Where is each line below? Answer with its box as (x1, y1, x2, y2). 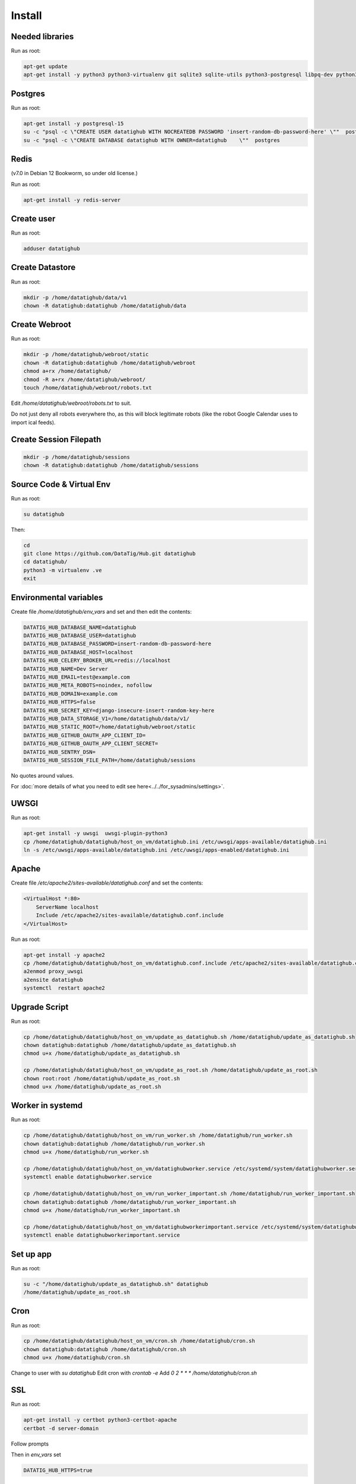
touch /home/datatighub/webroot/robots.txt (23, 384, 152, 391)
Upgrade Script (11, 1002, 69, 1012)
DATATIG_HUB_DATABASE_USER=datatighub (23, 632, 136, 639)
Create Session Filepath (11, 434, 101, 445)
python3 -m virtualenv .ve (23, 567, 102, 573)
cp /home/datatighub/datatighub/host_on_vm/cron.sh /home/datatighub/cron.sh (23, 1337, 255, 1345)
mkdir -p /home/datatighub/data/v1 (23, 294, 127, 301)
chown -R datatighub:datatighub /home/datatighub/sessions (23, 462, 199, 469)
